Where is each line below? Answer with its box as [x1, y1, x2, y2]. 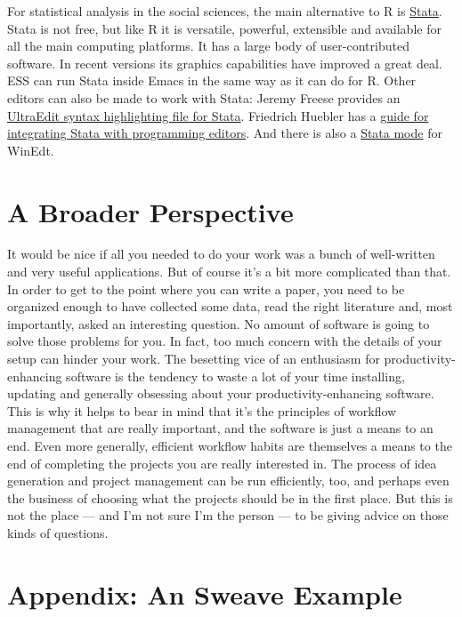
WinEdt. [7, 140, 54, 159]
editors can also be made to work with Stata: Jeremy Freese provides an [7, 88, 401, 107]
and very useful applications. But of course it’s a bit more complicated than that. [7, 262, 451, 281]
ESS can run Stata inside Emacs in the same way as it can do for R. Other [7, 71, 417, 90]
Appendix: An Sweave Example [7, 575, 402, 612]
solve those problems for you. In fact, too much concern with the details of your [7, 332, 442, 350]
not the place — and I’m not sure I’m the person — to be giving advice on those [7, 506, 449, 525]
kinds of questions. [7, 523, 109, 541]
